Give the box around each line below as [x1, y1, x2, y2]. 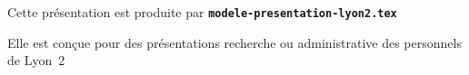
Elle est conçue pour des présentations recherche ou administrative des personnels [7, 33, 462, 52]
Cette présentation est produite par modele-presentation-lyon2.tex [7, 3, 397, 21]
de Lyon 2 [7, 51, 65, 70]
